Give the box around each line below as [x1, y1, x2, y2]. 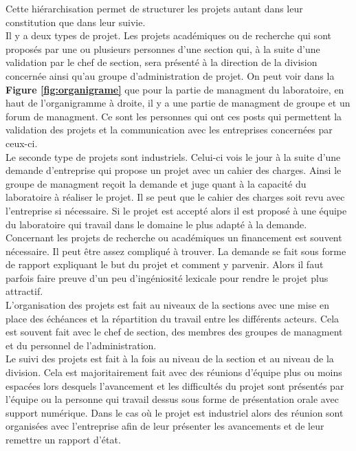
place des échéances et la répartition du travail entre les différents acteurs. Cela [5, 311, 340, 325]
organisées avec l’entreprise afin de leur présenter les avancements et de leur [5, 419, 324, 433]
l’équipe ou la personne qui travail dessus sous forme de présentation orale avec [5, 392, 339, 406]
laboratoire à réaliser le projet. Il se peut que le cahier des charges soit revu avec [5, 190, 345, 204]
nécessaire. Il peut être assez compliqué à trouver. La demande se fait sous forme [5, 243, 346, 258]
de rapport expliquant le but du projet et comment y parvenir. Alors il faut [5, 257, 324, 272]
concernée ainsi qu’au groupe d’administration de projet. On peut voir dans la [5, 68, 335, 82]
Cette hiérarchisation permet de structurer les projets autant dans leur [5, 1, 303, 15]
